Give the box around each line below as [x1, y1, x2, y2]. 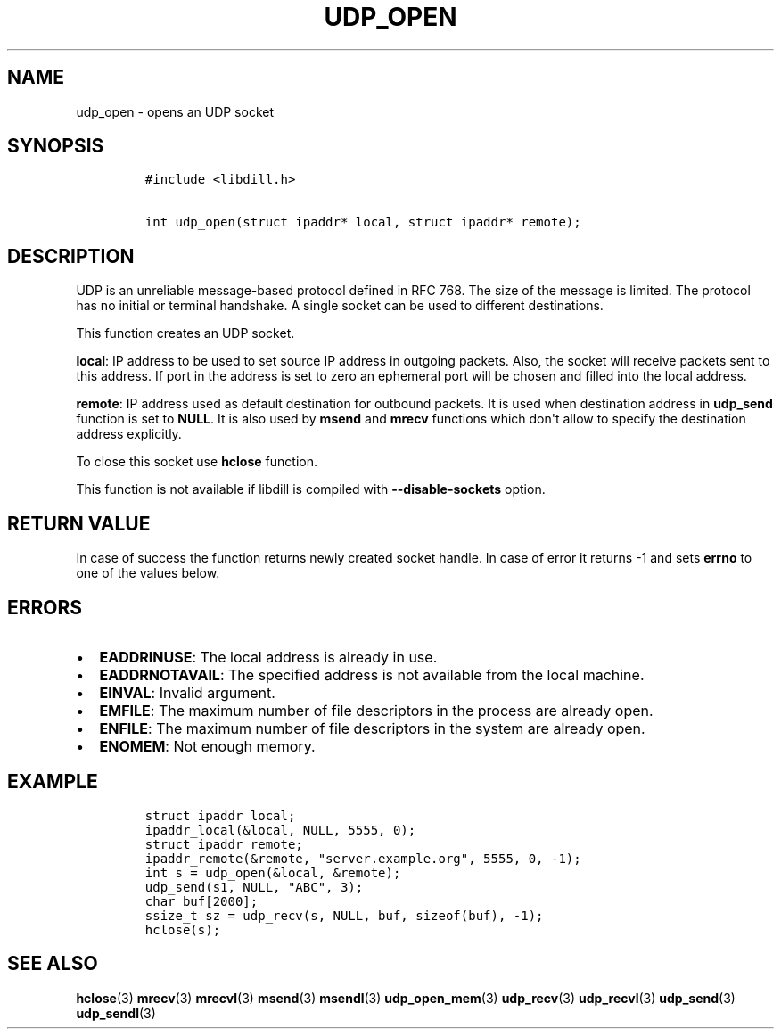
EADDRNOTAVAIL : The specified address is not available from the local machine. [99, 665, 645, 684]
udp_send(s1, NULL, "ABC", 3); [144, 879, 364, 894]
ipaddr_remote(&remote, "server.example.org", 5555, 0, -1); [144, 851, 581, 866]
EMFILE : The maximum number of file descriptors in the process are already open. [99, 701, 654, 719]
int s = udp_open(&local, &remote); [144, 865, 401, 880]
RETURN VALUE [7, 512, 151, 535]
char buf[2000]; [144, 893, 259, 909]
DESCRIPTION [7, 244, 135, 267]
